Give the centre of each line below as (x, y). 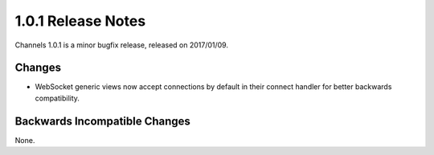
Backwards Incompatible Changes (102, 121)
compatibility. (57, 98)
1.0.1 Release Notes (80, 21)
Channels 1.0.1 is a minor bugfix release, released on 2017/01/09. (122, 45)
